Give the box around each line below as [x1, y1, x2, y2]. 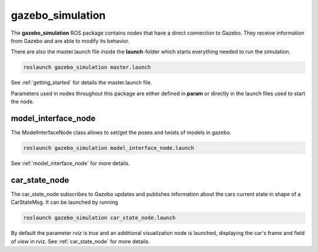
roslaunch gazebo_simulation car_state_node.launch [23, 214, 176, 221]
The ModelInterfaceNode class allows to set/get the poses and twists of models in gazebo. [11, 129, 232, 136]
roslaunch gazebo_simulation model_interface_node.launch [23, 145, 194, 151]
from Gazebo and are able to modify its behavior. [11, 37, 130, 44]
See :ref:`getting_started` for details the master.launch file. [11, 79, 153, 86]
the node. [11, 98, 35, 105]
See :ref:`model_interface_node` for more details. [11, 159, 130, 167]
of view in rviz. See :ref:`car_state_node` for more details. [11, 238, 150, 245]
